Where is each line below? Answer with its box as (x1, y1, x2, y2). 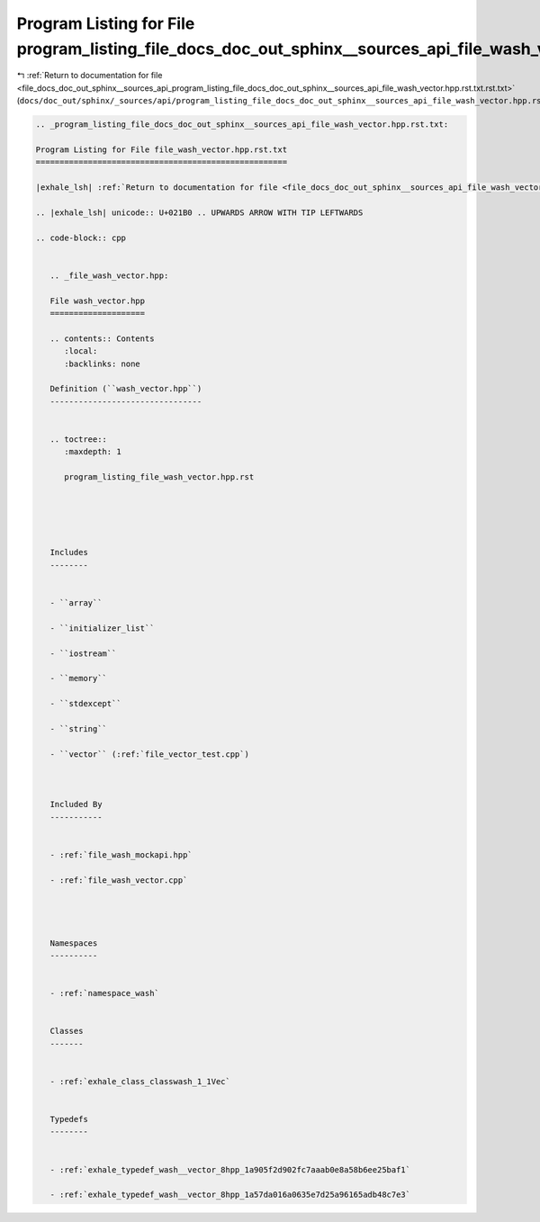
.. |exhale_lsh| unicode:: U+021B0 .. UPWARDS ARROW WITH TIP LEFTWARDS (35, 207, 364, 218)
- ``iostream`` (49, 648, 117, 659)
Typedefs (49, 1114, 89, 1124)
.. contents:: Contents (49, 333, 155, 344)
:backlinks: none (64, 358, 141, 369)
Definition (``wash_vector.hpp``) (49, 383, 202, 394)
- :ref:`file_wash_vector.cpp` (49, 875, 188, 885)
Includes (49, 547, 89, 558)
